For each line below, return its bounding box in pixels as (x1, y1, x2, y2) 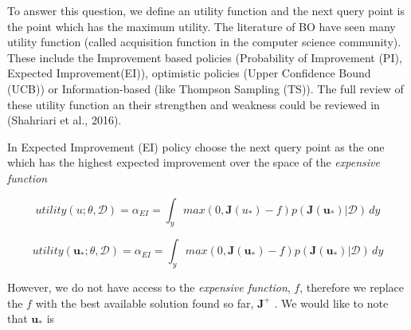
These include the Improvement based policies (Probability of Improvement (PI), (7, 49, 402, 65)
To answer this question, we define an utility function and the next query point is (7, 2, 405, 18)
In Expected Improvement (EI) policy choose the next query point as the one (7, 138, 385, 155)
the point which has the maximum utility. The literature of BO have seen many (7, 18, 396, 34)
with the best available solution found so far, (35, 294, 254, 311)
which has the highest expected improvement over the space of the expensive (7, 154, 380, 171)
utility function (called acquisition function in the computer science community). (7, 33, 401, 50)
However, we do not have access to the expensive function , (7, 279, 291, 296)
